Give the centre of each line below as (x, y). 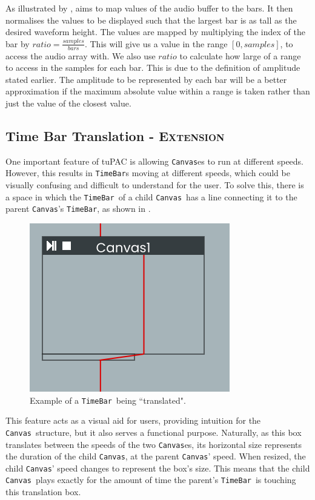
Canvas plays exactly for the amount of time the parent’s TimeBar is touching (151, 480)
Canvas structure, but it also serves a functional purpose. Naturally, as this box (154, 432)
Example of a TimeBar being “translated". (108, 400)
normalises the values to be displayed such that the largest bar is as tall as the (151, 20)
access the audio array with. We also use (81, 55)
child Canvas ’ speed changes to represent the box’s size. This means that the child (158, 468)
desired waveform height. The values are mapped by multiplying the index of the (155, 32)
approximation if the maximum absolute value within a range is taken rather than (158, 91)
